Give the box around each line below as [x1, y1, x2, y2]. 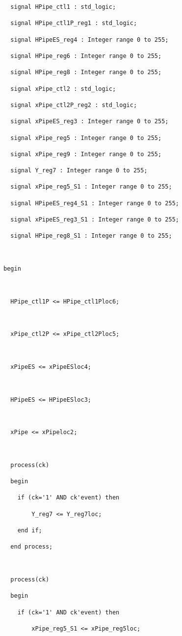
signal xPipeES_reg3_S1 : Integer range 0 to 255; [10, 216, 179, 223]
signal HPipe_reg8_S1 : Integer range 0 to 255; [10, 232, 172, 240]
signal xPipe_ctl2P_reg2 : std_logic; [10, 101, 137, 109]
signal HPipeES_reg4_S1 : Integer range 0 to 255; [10, 199, 179, 207]
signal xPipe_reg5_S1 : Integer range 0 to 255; [10, 183, 172, 191]
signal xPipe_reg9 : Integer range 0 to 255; [10, 150, 162, 158]
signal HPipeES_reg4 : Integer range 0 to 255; [10, 36, 169, 43]
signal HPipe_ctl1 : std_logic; [10, 3, 116, 10]
